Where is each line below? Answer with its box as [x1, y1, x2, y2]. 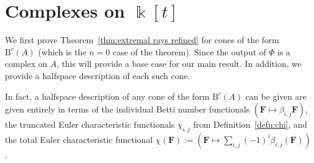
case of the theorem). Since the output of [112, 45, 266, 58]
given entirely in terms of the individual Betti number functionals [5, 103, 250, 116]
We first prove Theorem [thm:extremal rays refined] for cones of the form [5, 33, 279, 46]
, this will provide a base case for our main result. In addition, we [56, 57, 302, 70]
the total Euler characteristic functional [5, 133, 153, 145]
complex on [5, 57, 48, 70]
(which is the [38, 45, 87, 58]
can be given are [245, 89, 307, 102]
